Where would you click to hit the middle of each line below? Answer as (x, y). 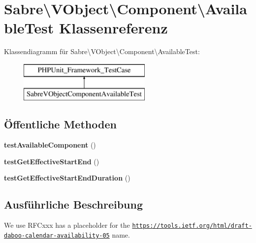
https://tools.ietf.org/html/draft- (192, 226)
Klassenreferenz (113, 28)
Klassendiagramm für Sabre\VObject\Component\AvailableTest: (102, 51)
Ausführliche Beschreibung (73, 204)
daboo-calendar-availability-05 (57, 235)
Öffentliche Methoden (60, 124)
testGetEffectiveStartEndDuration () (67, 178)
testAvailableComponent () (50, 145)
